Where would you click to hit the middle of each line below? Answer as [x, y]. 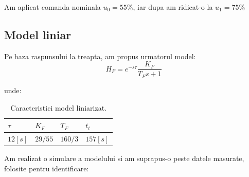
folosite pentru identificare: [47, 168]
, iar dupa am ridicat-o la [173, 7]
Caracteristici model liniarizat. [58, 107]
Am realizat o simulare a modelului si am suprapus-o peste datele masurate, [124, 158]
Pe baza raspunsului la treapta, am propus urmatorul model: [100, 56]
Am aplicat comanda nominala [52, 7]
